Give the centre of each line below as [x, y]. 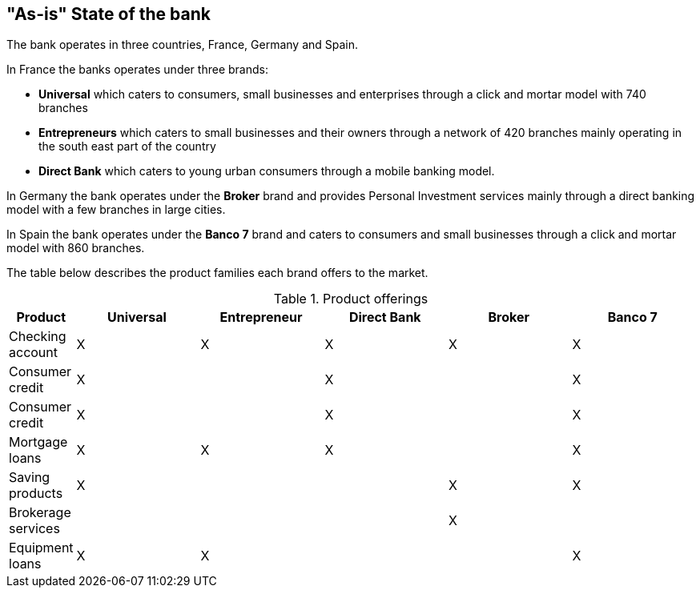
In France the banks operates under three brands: [137, 70]
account [34, 353]
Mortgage [38, 442]
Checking [38, 337]
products [36, 494]
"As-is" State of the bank [109, 14]
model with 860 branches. [76, 248]
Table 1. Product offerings [351, 299]
